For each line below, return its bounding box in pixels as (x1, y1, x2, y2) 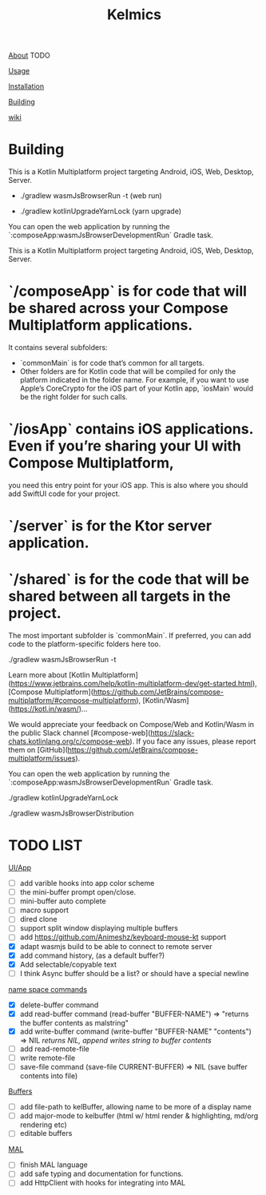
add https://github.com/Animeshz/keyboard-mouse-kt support (19, 932, 227, 942)
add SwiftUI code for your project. (8, 489, 121, 498)
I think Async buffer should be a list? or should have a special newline (19, 968, 249, 978)
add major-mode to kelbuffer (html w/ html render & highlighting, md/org (19, 1111, 259, 1121)
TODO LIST (8, 836, 83, 855)
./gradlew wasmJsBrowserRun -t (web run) (19, 191, 162, 200)
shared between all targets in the (8, 587, 232, 605)
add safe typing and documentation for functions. (19, 1169, 184, 1179)
